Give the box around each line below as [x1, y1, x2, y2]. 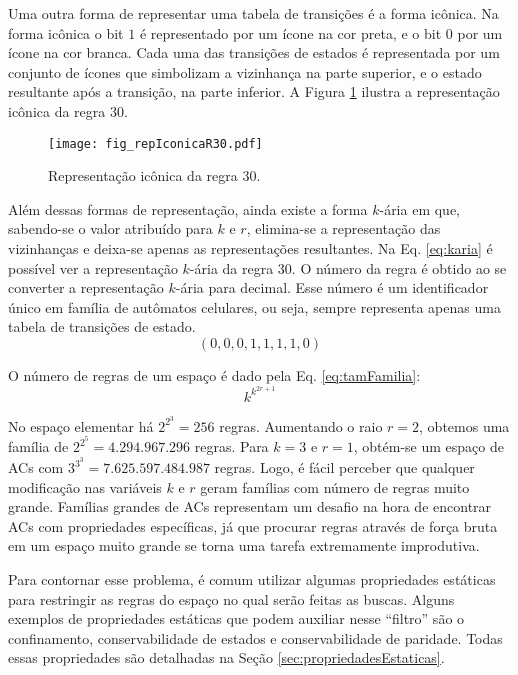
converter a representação [8, 277, 164, 298]
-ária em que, [379, 198, 460, 219]
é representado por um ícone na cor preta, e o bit [139, 22, 442, 43]
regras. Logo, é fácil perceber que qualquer [214, 457, 475, 477]
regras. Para [194, 436, 269, 457]
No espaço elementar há [8, 415, 154, 436]
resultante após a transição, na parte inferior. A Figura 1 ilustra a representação [8, 81, 500, 102]
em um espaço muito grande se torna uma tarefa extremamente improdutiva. [8, 535, 480, 556]
